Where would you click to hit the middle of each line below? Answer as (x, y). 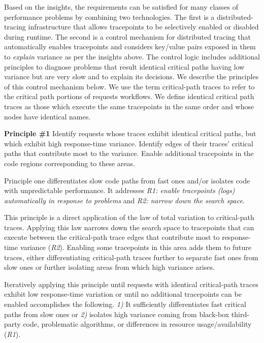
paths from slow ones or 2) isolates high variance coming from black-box (117, 314)
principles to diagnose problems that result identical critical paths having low (124, 66)
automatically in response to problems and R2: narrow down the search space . (124, 200)
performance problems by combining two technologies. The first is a (109, 17)
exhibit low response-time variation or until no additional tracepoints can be (123, 294)
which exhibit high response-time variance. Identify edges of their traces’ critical (129, 143)
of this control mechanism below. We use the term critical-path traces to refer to (129, 86)
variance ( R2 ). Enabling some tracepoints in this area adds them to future (136, 247)
